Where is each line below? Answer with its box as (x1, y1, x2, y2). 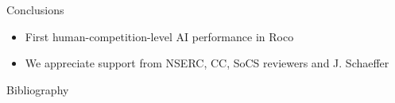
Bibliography (6, 81, 69, 97)
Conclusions (6, 2, 64, 17)
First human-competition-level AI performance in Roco (25, 28, 294, 44)
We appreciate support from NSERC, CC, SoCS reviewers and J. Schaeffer (25, 55, 389, 71)
